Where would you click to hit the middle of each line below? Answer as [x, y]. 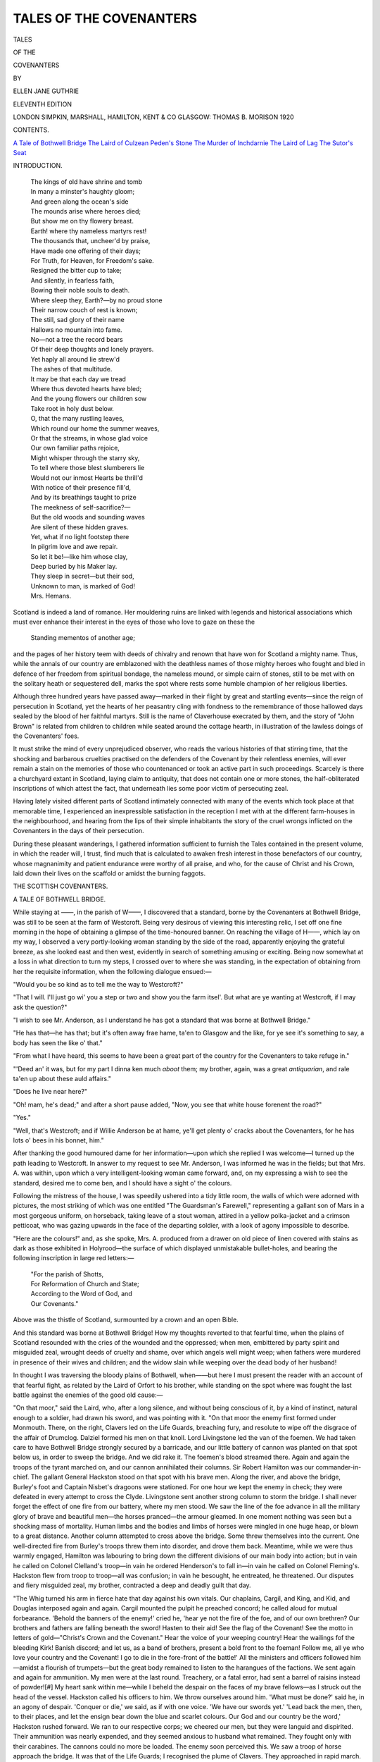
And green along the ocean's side [80, 202]
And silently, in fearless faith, [72, 280]
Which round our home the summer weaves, [95, 428]
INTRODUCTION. [38, 166]
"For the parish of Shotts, [67, 1274]
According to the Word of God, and [82, 1294]
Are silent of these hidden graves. [80, 527]
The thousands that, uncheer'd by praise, [90, 241]
